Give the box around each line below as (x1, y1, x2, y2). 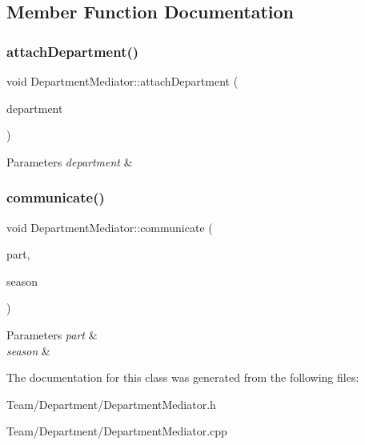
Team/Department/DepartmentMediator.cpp (6, 423, 227, 439)
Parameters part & (6, 326, 98, 343)
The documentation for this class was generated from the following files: (6, 369, 359, 386)
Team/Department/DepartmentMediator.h (6, 395, 216, 412)
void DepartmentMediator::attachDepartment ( (6, 73, 239, 89)
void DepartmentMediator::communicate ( (6, 218, 213, 235)
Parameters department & (6, 153, 133, 170)
